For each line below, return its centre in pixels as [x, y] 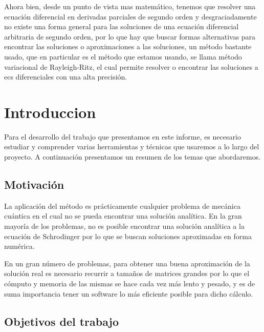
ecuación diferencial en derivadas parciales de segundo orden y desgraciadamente [130, 16]
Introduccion [50, 112]
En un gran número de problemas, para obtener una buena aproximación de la [127, 263]
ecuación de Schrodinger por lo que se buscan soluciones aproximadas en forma [128, 236]
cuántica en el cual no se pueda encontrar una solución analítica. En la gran [123, 216]
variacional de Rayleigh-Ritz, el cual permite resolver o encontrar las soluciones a [131, 66]
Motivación [34, 184]
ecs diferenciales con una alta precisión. [66, 77]
